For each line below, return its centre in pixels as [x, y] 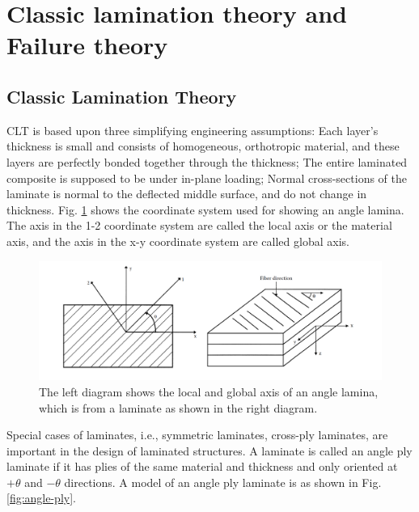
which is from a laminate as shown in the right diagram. [178, 407]
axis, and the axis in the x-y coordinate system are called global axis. [178, 241]
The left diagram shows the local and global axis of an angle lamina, [209, 391]
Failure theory [87, 45]
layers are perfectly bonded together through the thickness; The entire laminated [207, 161]
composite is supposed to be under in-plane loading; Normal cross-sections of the [207, 178]
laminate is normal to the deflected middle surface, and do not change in [187, 194]
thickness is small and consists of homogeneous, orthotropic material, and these [203, 146]
